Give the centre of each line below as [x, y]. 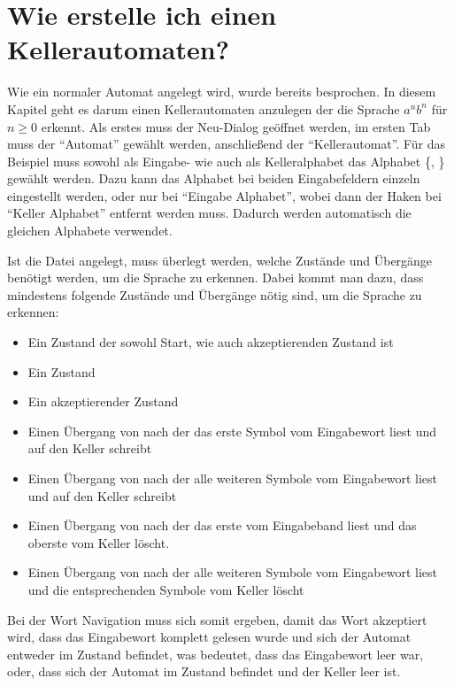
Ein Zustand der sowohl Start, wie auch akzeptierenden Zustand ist [211, 342]
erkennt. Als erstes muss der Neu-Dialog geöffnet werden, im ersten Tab [236, 126]
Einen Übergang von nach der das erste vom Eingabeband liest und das [222, 525]
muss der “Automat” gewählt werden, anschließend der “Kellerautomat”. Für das [227, 144]
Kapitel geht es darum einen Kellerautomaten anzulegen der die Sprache [204, 108]
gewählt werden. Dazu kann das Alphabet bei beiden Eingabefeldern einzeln [214, 178]
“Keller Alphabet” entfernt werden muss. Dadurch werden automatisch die [209, 213]
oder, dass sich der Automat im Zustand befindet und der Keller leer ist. [204, 671]
